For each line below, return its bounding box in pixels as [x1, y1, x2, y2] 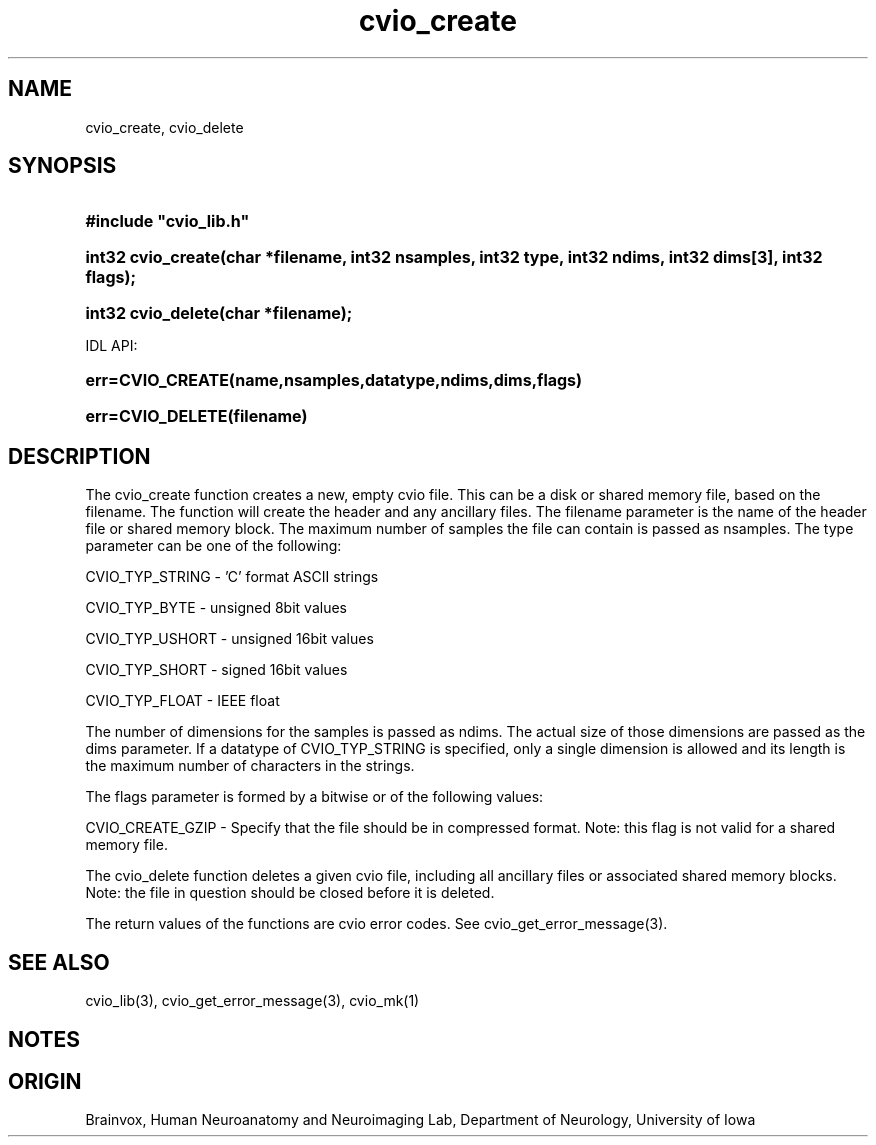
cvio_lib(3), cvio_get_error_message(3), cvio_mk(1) [85, 992, 420, 1010]
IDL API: [85, 337, 138, 355]
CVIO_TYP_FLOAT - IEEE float [85, 692, 280, 710]
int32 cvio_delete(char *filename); [85, 303, 353, 324]
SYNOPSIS [8, 153, 117, 179]
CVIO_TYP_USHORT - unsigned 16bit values [85, 630, 374, 648]
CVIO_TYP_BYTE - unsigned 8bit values [85, 599, 347, 617]
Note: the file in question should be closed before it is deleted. [85, 884, 495, 902]
